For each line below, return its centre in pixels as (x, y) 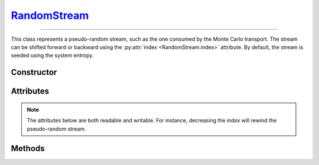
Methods (28, 149)
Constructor (34, 72)
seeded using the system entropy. (52, 56)
